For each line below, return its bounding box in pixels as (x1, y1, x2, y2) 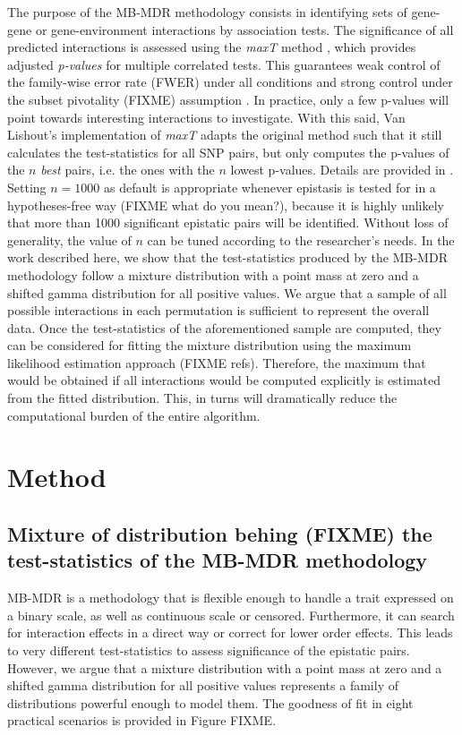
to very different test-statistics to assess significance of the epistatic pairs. (7, 641, 410, 659)
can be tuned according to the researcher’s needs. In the (147, 230, 455, 249)
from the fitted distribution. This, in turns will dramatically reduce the (7, 389, 398, 407)
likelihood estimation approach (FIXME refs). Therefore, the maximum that (7, 353, 426, 372)
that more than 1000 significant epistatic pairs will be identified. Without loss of (7, 213, 449, 232)
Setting (7, 177, 47, 196)
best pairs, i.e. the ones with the (40, 160, 215, 179)
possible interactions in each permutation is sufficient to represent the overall (7, 301, 430, 320)
